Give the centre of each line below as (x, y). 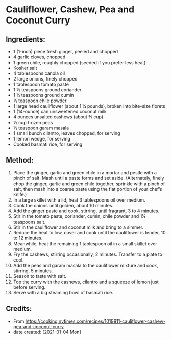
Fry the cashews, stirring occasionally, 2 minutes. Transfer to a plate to (88, 254)
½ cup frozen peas (33, 122)
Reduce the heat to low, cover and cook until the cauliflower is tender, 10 (89, 232)
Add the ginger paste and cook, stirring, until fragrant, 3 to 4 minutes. (86, 211)
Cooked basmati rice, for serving (48, 144)
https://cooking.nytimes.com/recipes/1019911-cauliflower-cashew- (95, 321)
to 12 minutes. (28, 238)
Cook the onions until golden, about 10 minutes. (63, 205)
